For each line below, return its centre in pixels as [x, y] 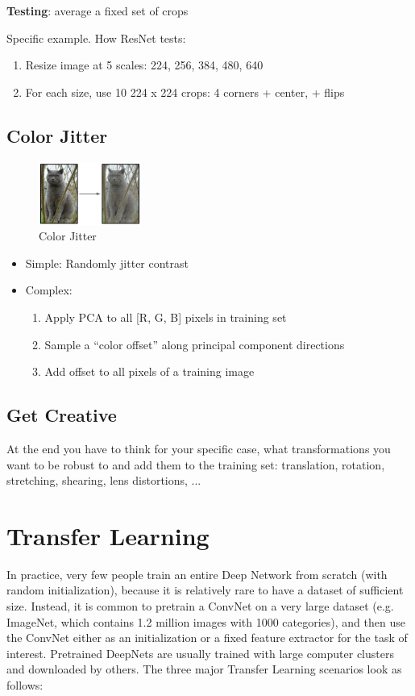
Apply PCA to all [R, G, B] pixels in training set [166, 317]
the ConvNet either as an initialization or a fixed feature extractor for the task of [207, 638]
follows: [25, 685]
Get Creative [62, 415]
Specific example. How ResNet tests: [96, 38]
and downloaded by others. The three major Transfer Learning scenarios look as [204, 669]
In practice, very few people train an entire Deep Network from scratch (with [197, 574]
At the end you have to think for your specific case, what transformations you [199, 448]
